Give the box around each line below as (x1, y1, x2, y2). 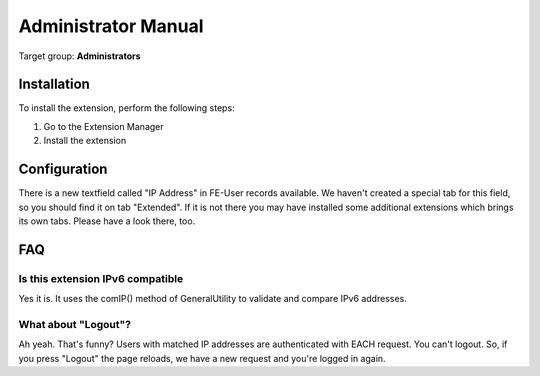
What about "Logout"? (18, 317, 132, 331)
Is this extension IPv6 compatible (18, 271, 184, 285)
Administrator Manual (18, 15, 204, 37)
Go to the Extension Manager (43, 120, 164, 132)
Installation (18, 76, 90, 93)
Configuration (18, 161, 108, 178)
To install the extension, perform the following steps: (18, 102, 235, 114)
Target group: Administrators (18, 50, 141, 62)
